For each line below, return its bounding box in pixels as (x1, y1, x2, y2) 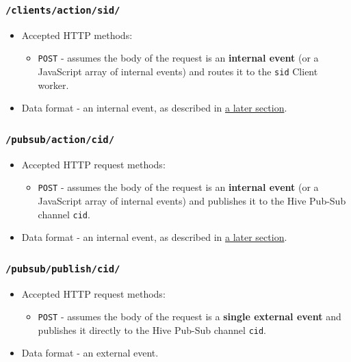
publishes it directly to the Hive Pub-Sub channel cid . (38, 322, 267, 337)
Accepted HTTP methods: (21, 27, 133, 42)
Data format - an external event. (21, 346, 159, 360)
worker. (38, 77, 69, 92)
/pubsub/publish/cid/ (5, 263, 120, 274)
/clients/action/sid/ (5, 4, 120, 16)
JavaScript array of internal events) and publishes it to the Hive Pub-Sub (38, 193, 346, 207)
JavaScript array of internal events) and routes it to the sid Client (38, 64, 318, 79)
